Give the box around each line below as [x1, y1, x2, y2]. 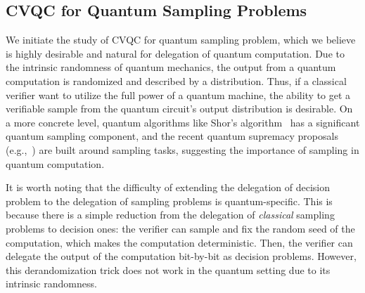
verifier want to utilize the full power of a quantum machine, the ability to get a [6, 87, 351, 102]
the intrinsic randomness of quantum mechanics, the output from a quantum [6, 60, 336, 74]
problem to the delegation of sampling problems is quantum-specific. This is [6, 193, 333, 208]
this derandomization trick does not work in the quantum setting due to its [6, 262, 331, 277]
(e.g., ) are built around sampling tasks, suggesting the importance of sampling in [6, 142, 359, 157]
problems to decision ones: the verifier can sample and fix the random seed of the [6, 221, 355, 235]
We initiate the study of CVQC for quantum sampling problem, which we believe [6, 32, 356, 47]
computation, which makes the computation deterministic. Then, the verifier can [6, 235, 353, 249]
